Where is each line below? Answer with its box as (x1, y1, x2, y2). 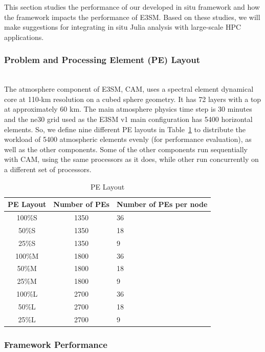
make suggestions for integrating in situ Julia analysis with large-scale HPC (4, 22, 241, 32)
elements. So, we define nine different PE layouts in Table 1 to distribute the (4, 123, 246, 134)
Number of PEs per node (116, 199, 208, 210)
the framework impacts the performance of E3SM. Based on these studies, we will (4, 11, 260, 22)
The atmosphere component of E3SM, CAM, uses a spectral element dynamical (4, 84, 254, 94)
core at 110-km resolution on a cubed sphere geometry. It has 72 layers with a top (4, 93, 261, 104)
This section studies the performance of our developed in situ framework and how (4, 2, 260, 12)
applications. (4, 31, 44, 42)
